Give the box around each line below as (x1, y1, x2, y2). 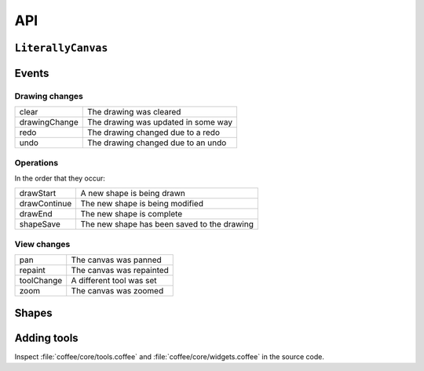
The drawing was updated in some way (86, 117, 233, 128)
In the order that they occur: (14, 173, 106, 184)
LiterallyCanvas (14, 42, 108, 54)
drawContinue (19, 198, 72, 209)
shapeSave (19, 219, 60, 230)
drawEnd (19, 209, 53, 220)
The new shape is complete (80, 209, 183, 220)
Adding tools (14, 331, 79, 344)
